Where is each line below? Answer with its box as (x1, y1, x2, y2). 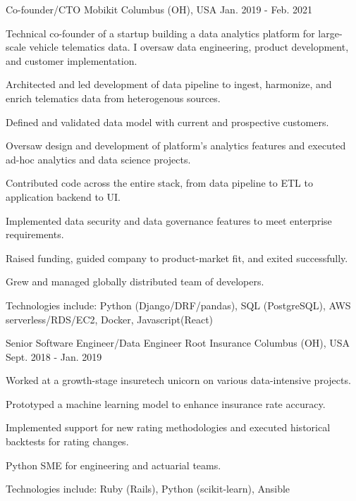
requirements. (6, 227, 64, 242)
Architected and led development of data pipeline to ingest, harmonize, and (6, 77, 332, 92)
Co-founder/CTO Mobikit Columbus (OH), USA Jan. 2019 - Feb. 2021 (6, 2, 312, 16)
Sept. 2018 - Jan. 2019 (6, 349, 102, 364)
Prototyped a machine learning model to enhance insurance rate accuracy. (6, 396, 326, 411)
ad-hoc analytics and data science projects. (6, 151, 191, 166)
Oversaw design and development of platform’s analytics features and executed (6, 138, 346, 153)
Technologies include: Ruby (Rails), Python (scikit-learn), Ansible (6, 481, 290, 496)
